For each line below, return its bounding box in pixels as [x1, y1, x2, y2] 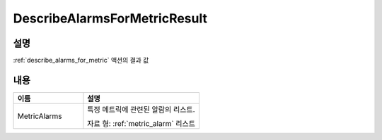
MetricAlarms [17, 111, 63, 121]
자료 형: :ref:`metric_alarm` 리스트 [87, 118, 196, 128]
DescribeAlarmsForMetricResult [13, 11, 208, 26]
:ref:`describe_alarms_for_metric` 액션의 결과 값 [13, 56, 149, 65]
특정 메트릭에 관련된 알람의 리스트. [87, 104, 195, 114]
